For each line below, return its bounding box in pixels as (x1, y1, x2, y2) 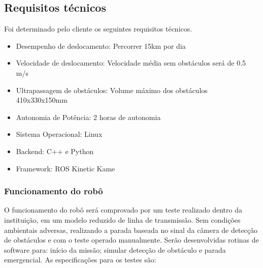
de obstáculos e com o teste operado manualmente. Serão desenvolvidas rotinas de (4, 234, 259, 245)
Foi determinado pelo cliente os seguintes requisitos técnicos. (4, 23, 192, 34)
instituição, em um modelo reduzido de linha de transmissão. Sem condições (4, 214, 241, 225)
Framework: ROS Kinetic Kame (16, 163, 115, 173)
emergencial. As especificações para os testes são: (4, 254, 156, 265)
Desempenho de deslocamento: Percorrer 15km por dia (16, 40, 186, 51)
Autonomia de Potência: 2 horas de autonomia (16, 111, 161, 122)
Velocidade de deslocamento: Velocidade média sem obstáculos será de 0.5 (16, 57, 246, 68)
